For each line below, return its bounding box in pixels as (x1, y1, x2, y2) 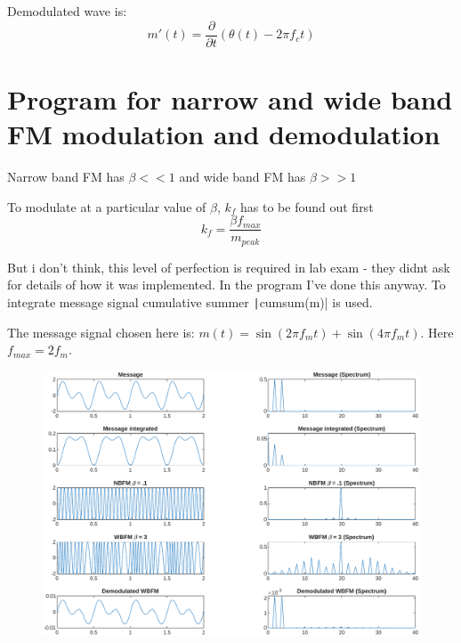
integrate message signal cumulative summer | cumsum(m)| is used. (7, 292, 373, 311)
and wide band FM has (179, 167, 306, 185)
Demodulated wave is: (7, 2, 127, 20)
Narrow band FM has (7, 167, 125, 185)
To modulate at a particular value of (7, 197, 206, 216)
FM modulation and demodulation (7, 116, 441, 152)
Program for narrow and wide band (7, 80, 453, 117)
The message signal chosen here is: (7, 322, 195, 341)
